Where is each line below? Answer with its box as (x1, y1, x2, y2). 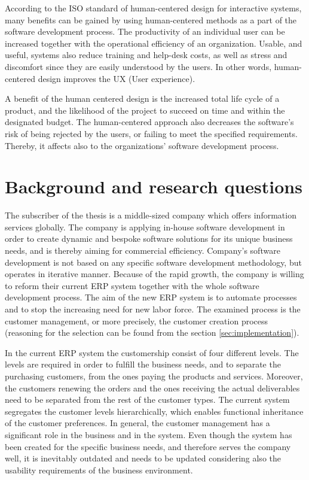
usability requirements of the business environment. (5, 463, 193, 476)
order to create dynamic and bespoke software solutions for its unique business (5, 232, 293, 245)
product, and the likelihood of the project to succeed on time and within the (5, 104, 285, 116)
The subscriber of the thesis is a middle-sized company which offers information (5, 209, 296, 221)
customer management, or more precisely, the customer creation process (5, 314, 268, 327)
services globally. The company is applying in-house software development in (5, 220, 285, 233)
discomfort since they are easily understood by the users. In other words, (5, 60, 272, 72)
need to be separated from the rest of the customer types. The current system (5, 393, 290, 406)
